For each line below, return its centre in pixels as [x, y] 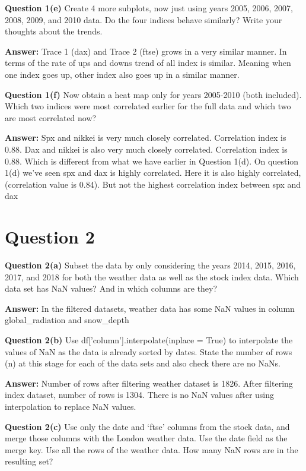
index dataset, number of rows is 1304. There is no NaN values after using [140, 395]
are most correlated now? [51, 117]
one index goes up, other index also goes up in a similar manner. [122, 74]
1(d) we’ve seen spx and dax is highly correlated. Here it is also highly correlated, [153, 173]
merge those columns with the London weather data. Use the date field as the [146, 438]
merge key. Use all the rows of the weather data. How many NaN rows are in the [152, 449]
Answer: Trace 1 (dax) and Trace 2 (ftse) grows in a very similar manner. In [146, 51]
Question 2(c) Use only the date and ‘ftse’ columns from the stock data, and [147, 426]
